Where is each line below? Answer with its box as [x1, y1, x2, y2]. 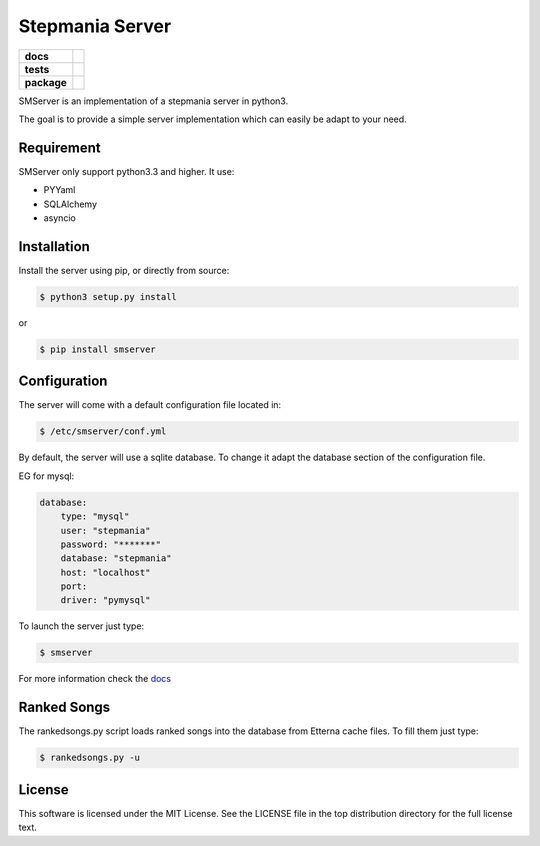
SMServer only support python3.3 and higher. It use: [18, 165, 235, 177]
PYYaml [43, 184, 76, 196]
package [24, 75, 67, 89]
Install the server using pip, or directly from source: [18, 264, 230, 276]
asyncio [43, 212, 77, 224]
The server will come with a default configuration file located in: [18, 399, 282, 411]
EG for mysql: [18, 470, 75, 482]
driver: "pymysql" [60, 595, 151, 606]
